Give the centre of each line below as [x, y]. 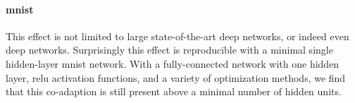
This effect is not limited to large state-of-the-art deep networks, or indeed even [177, 36]
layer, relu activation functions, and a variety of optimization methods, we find [176, 77]
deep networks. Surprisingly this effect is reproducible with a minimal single [169, 50]
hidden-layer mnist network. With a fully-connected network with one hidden [173, 63]
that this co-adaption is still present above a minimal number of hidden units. [174, 91]
